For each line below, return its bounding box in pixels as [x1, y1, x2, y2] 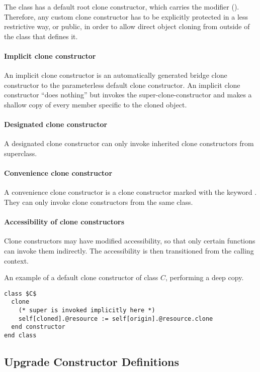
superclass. [4, 148, 37, 158]
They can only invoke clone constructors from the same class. [4, 196, 193, 207]
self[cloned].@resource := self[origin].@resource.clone [18, 315, 213, 322]
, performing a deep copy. [165, 272, 244, 283]
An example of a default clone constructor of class [4, 272, 158, 283]
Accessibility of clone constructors [4, 216, 125, 227]
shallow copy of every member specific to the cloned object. [4, 99, 187, 109]
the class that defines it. [4, 31, 78, 41]
